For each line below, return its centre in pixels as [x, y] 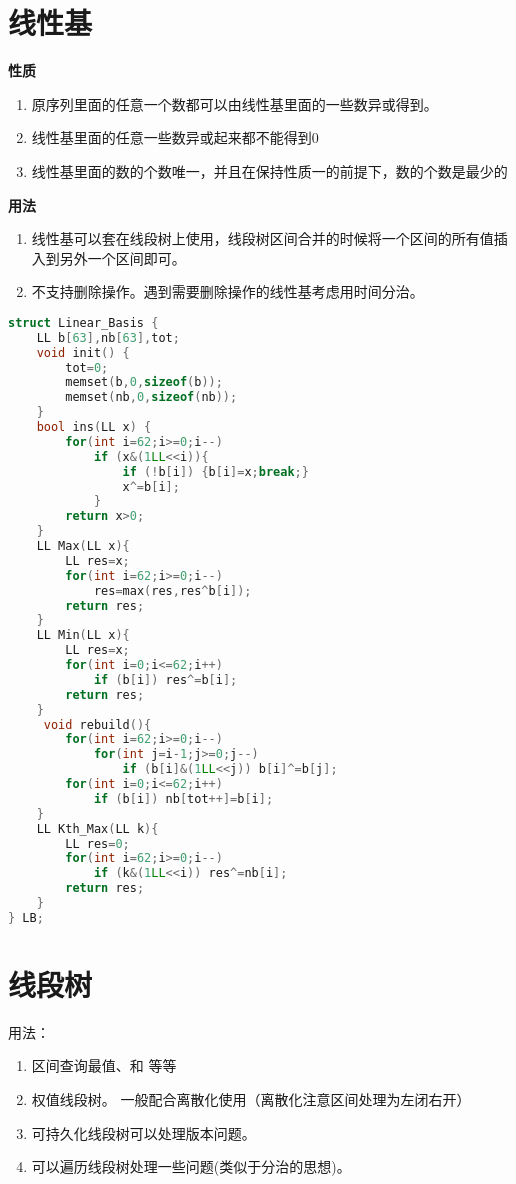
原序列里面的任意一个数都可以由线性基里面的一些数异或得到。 [234, 103]
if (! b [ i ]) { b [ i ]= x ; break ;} [215, 471]
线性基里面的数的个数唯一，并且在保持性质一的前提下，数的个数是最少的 [269, 170]
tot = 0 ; [87, 367]
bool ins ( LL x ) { [94, 427]
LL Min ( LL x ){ [83, 635]
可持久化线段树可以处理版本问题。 [143, 1132]
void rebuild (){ [97, 724]
